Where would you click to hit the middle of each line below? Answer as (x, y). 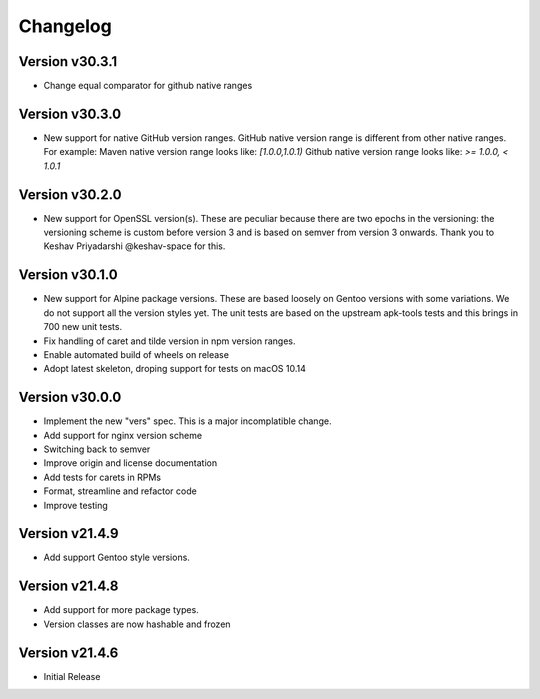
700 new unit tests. (83, 327)
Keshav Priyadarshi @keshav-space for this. (134, 246)
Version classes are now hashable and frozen (137, 624)
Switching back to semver (97, 449)
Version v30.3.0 (70, 113)
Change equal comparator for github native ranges (148, 86)
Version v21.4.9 (68, 533)
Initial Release (72, 676)
